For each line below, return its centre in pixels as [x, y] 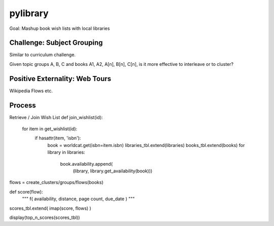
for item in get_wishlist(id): [50, 129]
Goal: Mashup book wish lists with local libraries [60, 28]
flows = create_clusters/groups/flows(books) [56, 182]
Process [23, 105]
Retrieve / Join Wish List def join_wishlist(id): [56, 117]
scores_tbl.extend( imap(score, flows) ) [50, 208]
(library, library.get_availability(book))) [113, 171]
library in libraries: [66, 153]
